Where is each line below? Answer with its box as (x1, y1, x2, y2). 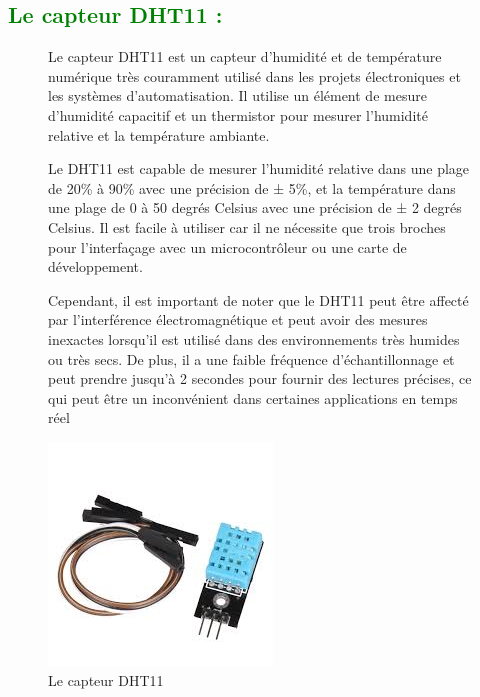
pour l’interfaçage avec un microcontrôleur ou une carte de (48, 236, 407, 257)
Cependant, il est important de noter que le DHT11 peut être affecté (48, 289, 469, 310)
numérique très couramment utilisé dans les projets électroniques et (48, 65, 461, 86)
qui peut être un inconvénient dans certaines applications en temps (48, 387, 458, 408)
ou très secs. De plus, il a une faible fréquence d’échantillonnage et (48, 348, 455, 369)
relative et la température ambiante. (48, 124, 270, 145)
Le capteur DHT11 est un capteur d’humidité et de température (48, 46, 442, 67)
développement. (48, 256, 143, 277)
